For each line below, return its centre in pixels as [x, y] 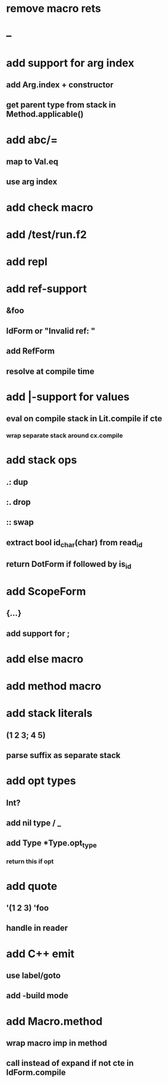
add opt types [41, 781]
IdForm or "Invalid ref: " [51, 331]
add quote [32, 886]
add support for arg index [70, 63]
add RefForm [31, 351]
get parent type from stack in [61, 105]
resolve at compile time [50, 371]
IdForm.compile [36, 1073]
